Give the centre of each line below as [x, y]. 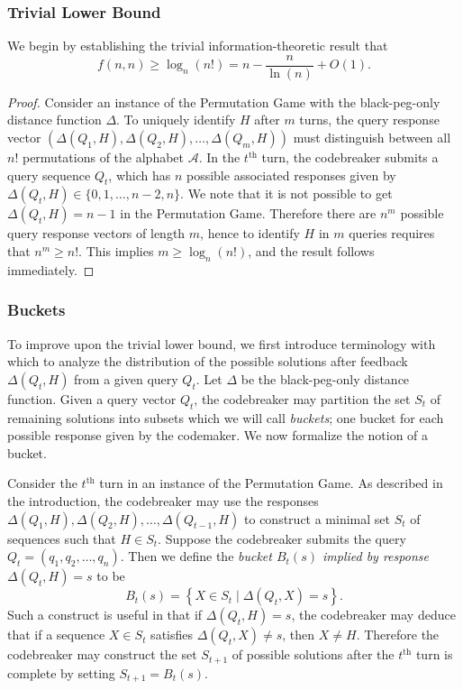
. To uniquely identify [176, 120]
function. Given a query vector [92, 398]
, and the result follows [311, 251]
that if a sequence [56, 635]
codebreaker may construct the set [102, 654]
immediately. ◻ [51, 269]
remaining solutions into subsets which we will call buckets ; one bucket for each [226, 417]
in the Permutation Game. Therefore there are [248, 213]
